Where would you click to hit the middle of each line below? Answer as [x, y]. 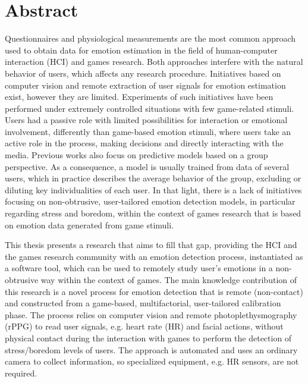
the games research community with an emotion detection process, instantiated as [154, 256]
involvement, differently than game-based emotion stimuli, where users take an [148, 131]
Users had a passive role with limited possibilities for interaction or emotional [146, 120]
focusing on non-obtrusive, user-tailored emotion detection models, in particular [150, 201]
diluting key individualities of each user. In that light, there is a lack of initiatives [153, 189]
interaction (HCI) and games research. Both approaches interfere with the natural [154, 62]
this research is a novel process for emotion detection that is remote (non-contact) [154, 291]
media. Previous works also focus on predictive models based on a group [136, 155]
